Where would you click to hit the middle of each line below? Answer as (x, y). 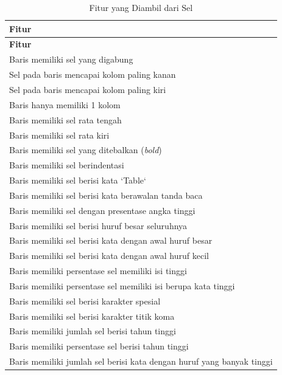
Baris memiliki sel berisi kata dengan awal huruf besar (111, 240)
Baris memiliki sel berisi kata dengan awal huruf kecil (109, 256)
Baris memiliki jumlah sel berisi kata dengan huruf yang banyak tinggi (141, 361)
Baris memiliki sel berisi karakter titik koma (92, 316)
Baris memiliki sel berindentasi (67, 165)
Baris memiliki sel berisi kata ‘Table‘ (78, 180)
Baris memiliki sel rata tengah (65, 119)
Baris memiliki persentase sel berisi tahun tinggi (99, 346)
